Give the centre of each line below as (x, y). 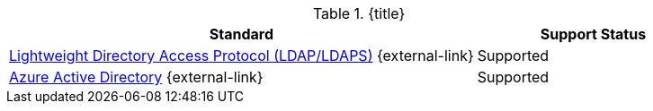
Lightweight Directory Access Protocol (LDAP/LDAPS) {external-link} (242, 55)
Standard (241, 34)
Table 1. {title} (359, 13)
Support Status (593, 34)
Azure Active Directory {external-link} (136, 77)
